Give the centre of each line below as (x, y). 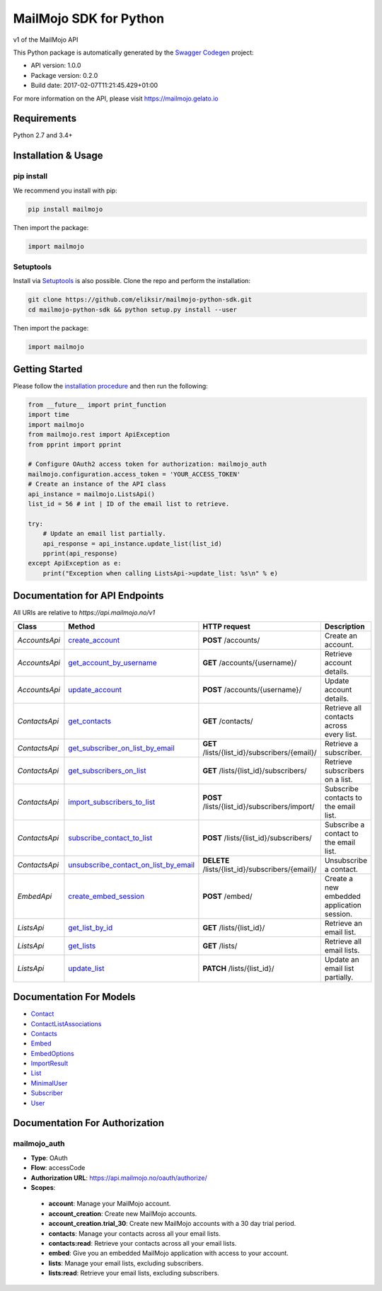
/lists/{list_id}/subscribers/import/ (259, 806)
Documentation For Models (74, 997)
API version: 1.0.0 (56, 65)
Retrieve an (343, 923)
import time (49, 415)
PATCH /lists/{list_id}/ (238, 968)
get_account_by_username (112, 662)
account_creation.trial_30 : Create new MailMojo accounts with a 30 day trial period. (172, 1224)
